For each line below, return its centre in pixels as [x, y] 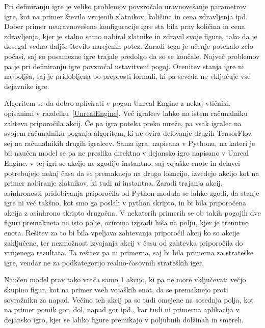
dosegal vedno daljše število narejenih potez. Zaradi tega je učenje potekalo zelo [129, 46]
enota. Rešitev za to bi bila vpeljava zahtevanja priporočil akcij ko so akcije [122, 233]
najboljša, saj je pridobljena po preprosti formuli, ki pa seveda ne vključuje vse [127, 76]
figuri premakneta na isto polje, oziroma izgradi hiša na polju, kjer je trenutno [126, 222]
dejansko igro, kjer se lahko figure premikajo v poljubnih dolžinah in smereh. [124, 319]
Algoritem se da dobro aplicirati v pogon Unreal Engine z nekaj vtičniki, [117, 103]
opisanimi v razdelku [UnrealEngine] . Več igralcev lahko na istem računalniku [126, 113]
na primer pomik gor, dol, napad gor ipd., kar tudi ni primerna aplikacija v [122, 309]
